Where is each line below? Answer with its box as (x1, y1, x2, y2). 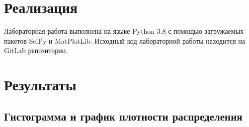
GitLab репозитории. (4, 45, 68, 56)
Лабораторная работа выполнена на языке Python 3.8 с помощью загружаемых (4, 26, 244, 36)
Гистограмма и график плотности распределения (4, 108, 243, 124)
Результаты (4, 74, 77, 95)
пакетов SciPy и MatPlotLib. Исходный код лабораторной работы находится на (4, 35, 245, 46)
